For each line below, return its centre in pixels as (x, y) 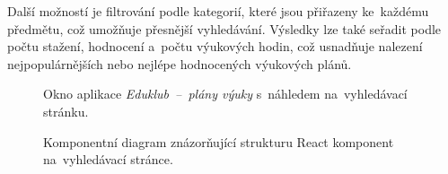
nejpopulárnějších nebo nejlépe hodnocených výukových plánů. (180, 63)
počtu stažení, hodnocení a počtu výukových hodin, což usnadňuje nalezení (215, 46)
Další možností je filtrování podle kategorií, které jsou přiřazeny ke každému (218, 11)
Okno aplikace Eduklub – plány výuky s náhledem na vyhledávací (225, 94)
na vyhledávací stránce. (108, 159)
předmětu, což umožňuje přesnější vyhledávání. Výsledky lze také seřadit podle (224, 28)
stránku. (66, 111)
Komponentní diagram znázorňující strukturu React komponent (219, 141)
